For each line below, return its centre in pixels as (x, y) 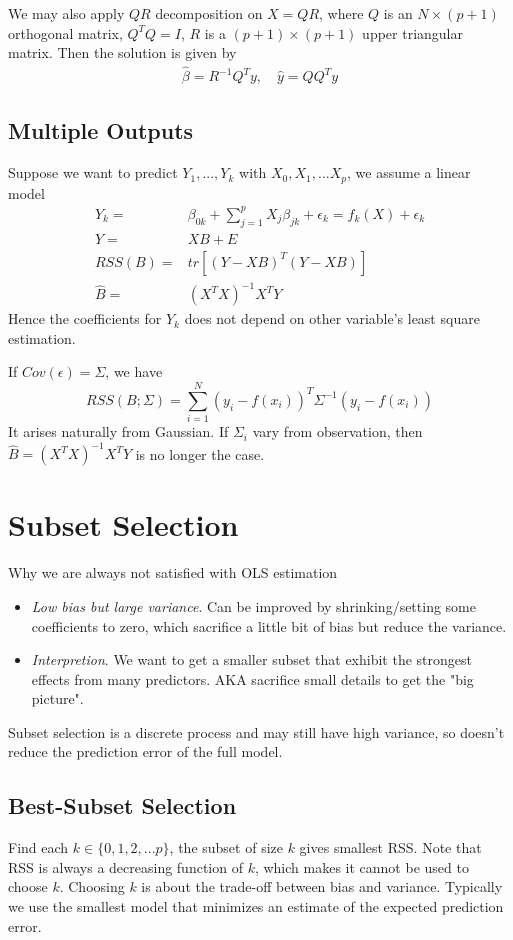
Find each (38, 847)
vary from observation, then (337, 431)
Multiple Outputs (101, 130)
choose (28, 886)
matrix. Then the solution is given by (122, 52)
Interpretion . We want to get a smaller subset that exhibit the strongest (251, 659)
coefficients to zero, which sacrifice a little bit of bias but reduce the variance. (269, 625)
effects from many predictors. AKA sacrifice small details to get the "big (252, 678)
